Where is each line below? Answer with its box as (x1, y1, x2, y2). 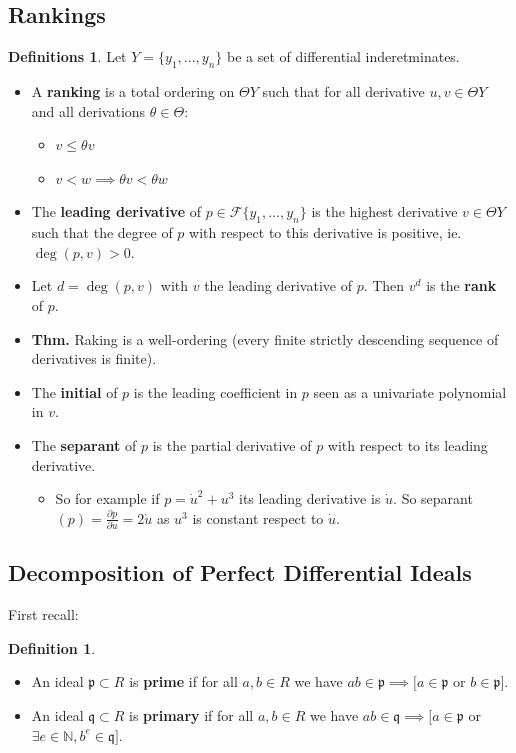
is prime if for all (129, 671, 238, 692)
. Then (363, 275, 405, 296)
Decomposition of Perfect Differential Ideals (8, 557, 472, 588)
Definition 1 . (8, 637, 96, 658)
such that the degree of (31, 222, 173, 243)
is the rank (426, 275, 497, 296)
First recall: (8, 604, 79, 625)
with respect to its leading (327, 434, 488, 455)
